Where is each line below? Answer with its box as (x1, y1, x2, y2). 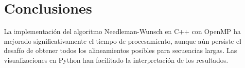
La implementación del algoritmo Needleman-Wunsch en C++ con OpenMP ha (4, 26, 241, 36)
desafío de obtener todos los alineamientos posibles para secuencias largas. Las (4, 45, 237, 55)
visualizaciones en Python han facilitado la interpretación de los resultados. (4, 54, 228, 65)
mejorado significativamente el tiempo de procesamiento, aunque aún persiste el (4, 35, 242, 46)
